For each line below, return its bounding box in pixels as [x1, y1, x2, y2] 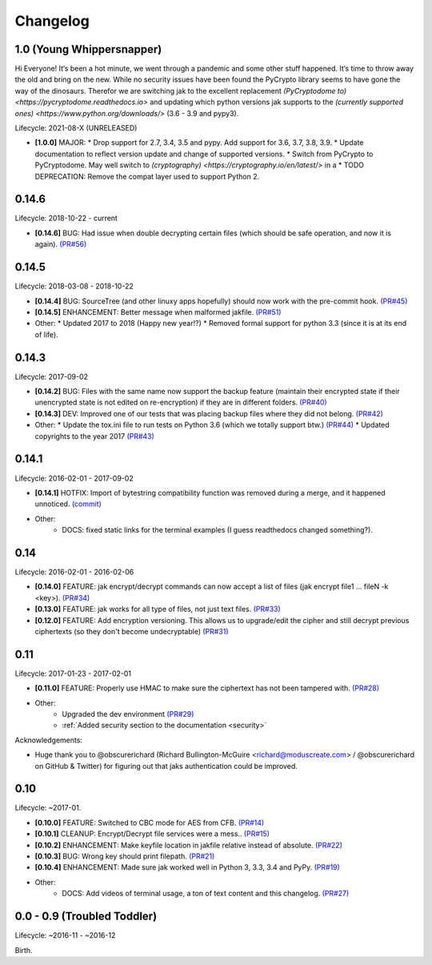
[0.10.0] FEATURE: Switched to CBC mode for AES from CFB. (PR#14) [34, 818, 265, 827]
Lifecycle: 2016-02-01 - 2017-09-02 [14, 473, 134, 483]
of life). [34, 329, 59, 340]
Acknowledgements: [14, 735, 83, 745]
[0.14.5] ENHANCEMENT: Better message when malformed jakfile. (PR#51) [34, 307, 282, 316]
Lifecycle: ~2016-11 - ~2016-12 [14, 931, 116, 940]
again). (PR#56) [34, 239, 87, 249]
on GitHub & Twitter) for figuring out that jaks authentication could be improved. [34, 761, 298, 770]
